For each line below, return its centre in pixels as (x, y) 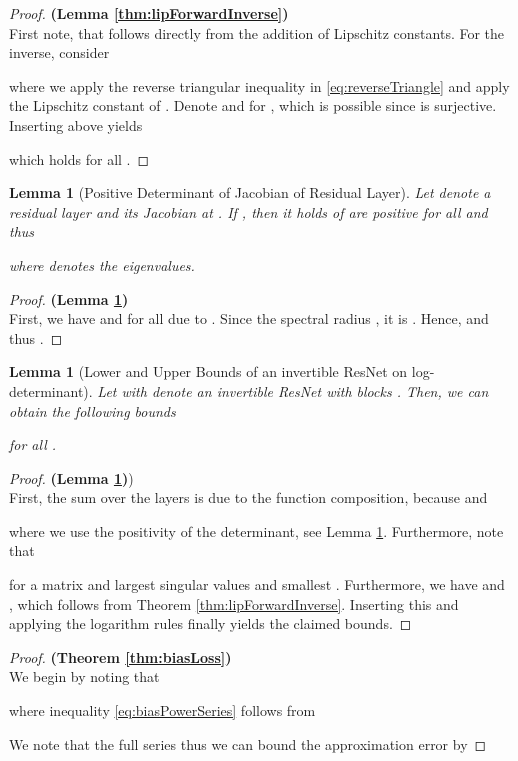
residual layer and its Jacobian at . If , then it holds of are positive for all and (248, 211)
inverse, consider (59, 52)
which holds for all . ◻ (79, 158)
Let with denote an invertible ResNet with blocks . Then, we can (293, 390)
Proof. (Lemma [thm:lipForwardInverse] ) (149, 13)
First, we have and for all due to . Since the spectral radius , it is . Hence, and (249, 318)
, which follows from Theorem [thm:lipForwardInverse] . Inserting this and (234, 603)
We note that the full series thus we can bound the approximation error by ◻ (248, 743)
